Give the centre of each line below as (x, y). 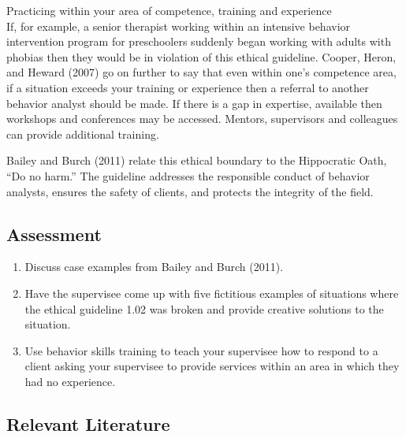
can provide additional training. (83, 134)
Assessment (54, 234)
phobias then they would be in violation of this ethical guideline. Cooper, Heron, (201, 56)
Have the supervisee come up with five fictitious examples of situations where (212, 293)
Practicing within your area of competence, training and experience (169, 10)
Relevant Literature (88, 423)
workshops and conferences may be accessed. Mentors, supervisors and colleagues (202, 119)
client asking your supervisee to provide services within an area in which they (212, 366)
